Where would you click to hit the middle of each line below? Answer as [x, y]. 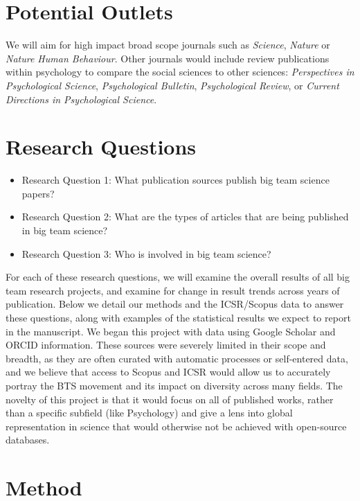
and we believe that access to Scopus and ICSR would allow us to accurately [168, 372]
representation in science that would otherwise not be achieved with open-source [176, 426]
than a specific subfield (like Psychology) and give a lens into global [149, 413]
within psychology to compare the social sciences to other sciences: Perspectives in [180, 72]
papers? [38, 193]
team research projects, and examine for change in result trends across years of [173, 290]
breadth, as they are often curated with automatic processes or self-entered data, [177, 358]
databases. [28, 440]
